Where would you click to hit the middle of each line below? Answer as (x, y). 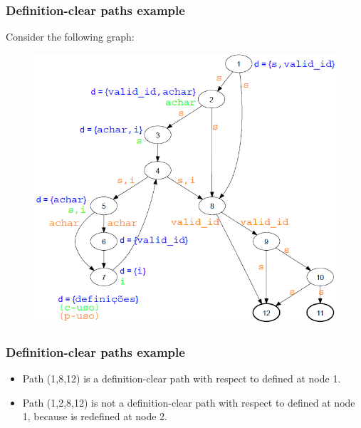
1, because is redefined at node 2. (95, 416)
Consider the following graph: (70, 37)
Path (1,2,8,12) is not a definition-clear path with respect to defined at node (189, 402)
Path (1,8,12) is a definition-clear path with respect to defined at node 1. (182, 379)
